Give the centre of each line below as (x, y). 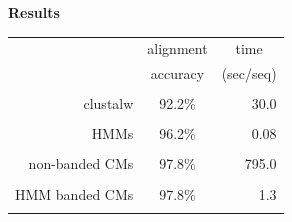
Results (34, 12)
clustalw (108, 103)
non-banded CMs (81, 163)
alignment (177, 48)
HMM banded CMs (74, 193)
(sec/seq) (249, 73)
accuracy (177, 73)
